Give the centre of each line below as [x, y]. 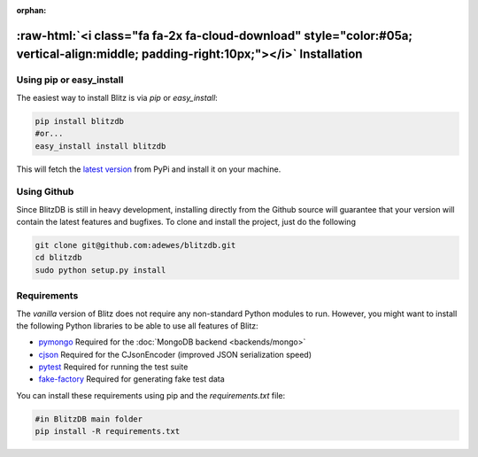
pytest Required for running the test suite [113, 367]
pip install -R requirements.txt [108, 431]
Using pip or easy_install [70, 80]
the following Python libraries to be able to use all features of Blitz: [137, 325]
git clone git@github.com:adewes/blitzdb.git [135, 245]
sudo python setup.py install [100, 270]
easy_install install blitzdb [100, 146]
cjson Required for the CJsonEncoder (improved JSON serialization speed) [175, 354]
